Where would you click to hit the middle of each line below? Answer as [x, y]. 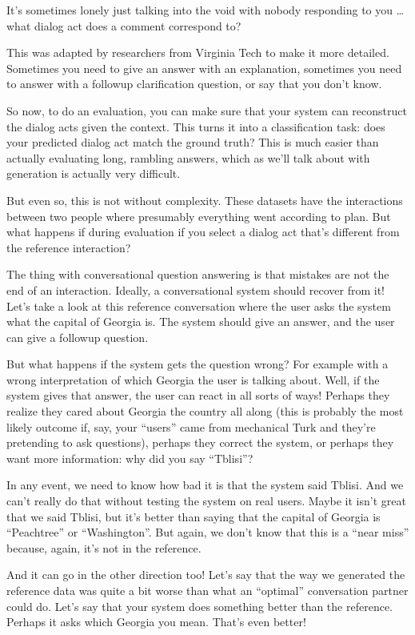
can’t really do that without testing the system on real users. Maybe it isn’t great [206, 501]
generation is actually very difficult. [94, 173]
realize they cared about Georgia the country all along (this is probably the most [205, 411]
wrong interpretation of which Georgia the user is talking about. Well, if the [193, 379]
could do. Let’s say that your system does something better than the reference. [200, 606]
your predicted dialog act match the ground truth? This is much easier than [193, 142]
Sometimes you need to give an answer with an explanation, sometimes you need [204, 68]
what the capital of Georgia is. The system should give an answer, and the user [201, 322]
